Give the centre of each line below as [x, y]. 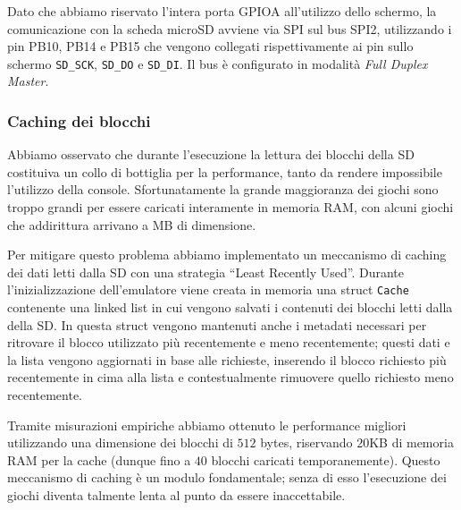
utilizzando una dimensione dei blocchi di [120, 442]
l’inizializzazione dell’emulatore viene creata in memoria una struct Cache [208, 289]
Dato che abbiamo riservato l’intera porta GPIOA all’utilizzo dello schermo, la [222, 11]
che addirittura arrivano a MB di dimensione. [132, 224]
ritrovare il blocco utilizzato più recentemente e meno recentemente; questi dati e [229, 342]
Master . [28, 81]
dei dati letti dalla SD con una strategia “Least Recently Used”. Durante [206, 272]
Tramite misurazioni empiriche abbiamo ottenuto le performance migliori [207, 425]
